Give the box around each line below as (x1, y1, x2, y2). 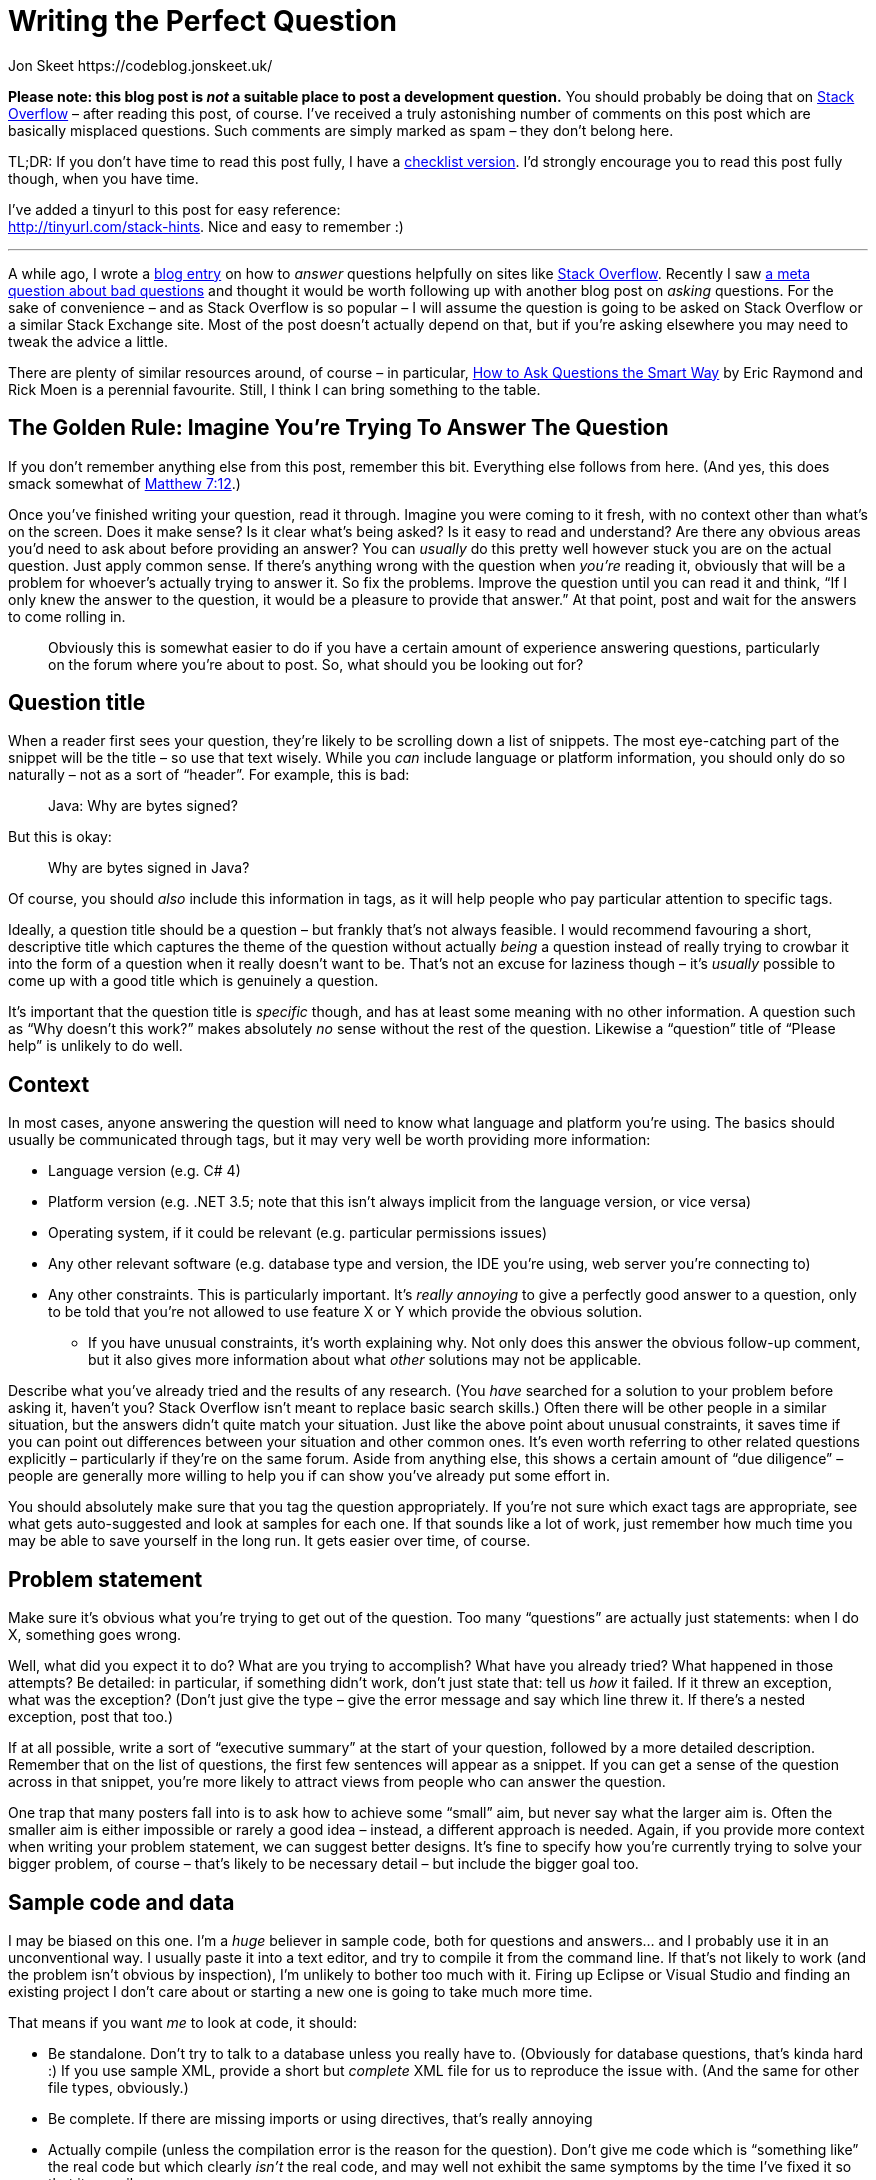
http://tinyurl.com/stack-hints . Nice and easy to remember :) (8, 217, 404, 235)
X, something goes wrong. (8, 1626, 182, 1644)
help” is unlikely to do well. (8, 1037, 183, 1055)
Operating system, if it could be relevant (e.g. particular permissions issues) (48, 1224, 548, 1242)
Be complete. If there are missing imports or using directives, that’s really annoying (48, 2109, 593, 2127)
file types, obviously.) (48, 2078, 189, 2096)
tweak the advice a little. (8, 332, 168, 350)
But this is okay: (8, 828, 112, 846)
